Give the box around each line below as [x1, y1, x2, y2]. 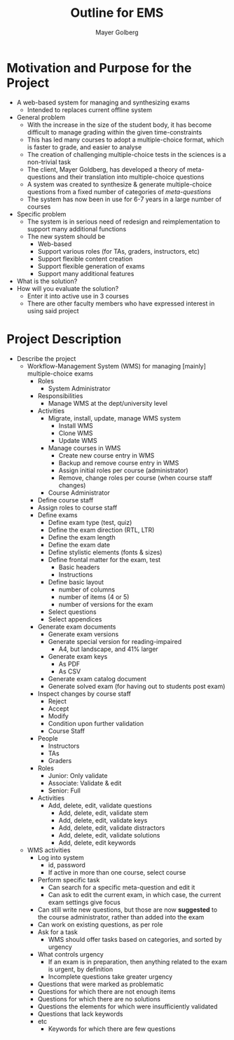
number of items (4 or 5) [58, 592, 130, 601]
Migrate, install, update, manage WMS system [48, 413, 181, 422]
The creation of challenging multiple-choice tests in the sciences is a [27, 150, 226, 158]
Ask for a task [37, 927, 78, 936]
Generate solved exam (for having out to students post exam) [48, 682, 226, 690]
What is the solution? [16, 277, 78, 285]
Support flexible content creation [37, 254, 133, 263]
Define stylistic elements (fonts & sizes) [48, 548, 163, 556]
